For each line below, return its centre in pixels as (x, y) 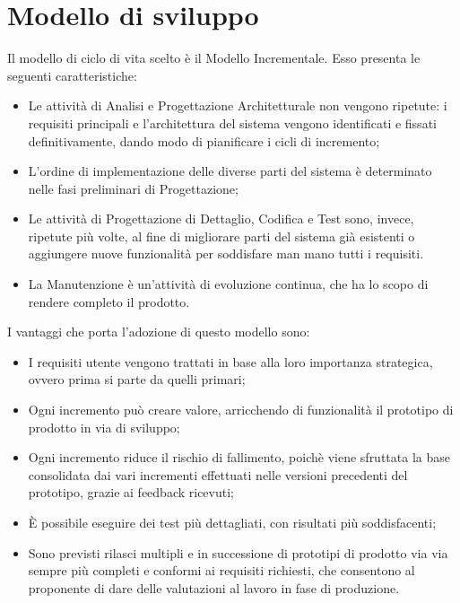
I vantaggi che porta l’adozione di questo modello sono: (159, 332)
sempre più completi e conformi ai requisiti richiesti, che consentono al (221, 570)
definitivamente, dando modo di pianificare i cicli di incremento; (204, 140)
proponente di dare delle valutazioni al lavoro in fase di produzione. (214, 587)
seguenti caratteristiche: (72, 75)
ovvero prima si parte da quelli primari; (137, 379)
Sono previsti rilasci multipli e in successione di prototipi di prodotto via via (238, 552)
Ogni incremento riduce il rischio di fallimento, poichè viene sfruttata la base (239, 457)
